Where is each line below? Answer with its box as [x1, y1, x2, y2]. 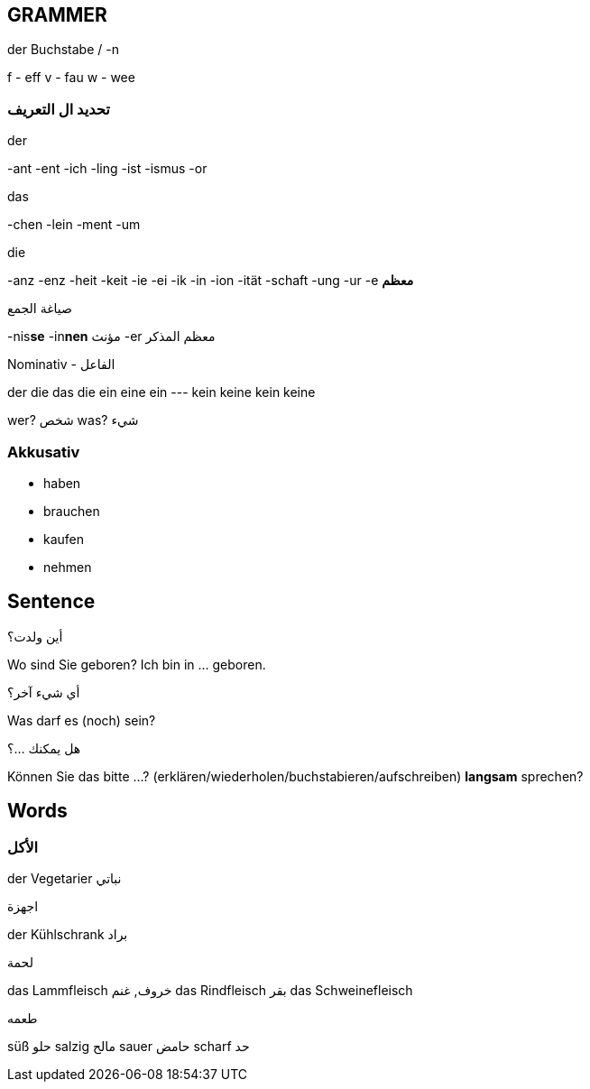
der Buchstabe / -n [7, 42, 119, 58]
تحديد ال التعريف [7, 99, 110, 118]
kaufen [43, 531, 85, 547]
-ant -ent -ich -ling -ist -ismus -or [7, 161, 207, 177]
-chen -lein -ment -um [7, 217, 141, 233]
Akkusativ [7, 442, 80, 461]
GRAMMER [7, 4, 107, 26]
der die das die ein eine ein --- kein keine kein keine [7, 384, 316, 401]
